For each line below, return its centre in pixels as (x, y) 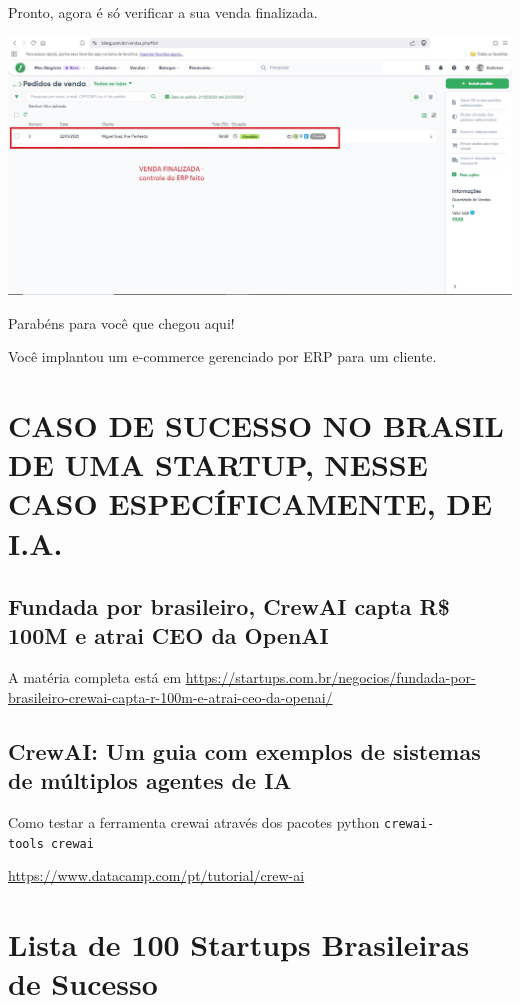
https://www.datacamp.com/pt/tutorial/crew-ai (156, 875)
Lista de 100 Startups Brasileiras (239, 944)
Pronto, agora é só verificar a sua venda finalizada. (163, 12)
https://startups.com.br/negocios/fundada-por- (330, 677)
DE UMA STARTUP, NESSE (218, 464)
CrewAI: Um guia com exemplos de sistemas (244, 750)
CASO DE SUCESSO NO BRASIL (256, 424)
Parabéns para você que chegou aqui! (121, 322)
